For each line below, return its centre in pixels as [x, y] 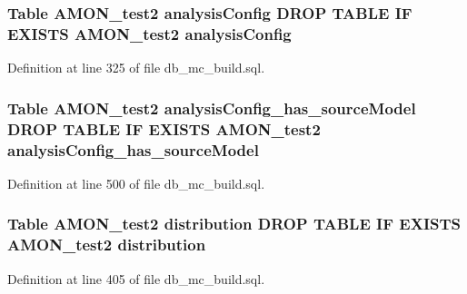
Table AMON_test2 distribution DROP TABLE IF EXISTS [234, 224]
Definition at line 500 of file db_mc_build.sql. [136, 183]
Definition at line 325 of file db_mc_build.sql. [136, 68]
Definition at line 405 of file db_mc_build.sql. [136, 278]
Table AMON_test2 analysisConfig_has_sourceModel [212, 108]
